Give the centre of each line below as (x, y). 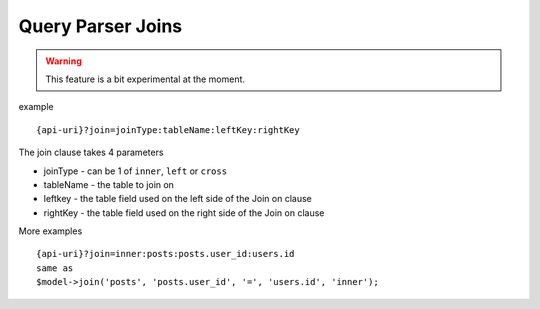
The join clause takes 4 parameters (91, 152)
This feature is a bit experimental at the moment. (145, 79)
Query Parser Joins (100, 26)
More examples (50, 231)
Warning (63, 61)
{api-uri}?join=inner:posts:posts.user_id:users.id (165, 254)
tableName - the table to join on (109, 184)
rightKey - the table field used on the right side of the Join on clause (184, 212)
